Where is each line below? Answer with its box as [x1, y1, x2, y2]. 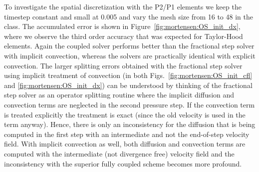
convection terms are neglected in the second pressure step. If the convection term [4, 99, 255, 109]
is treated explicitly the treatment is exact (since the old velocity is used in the [4, 109, 246, 119]
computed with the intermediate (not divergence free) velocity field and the [4, 148, 235, 158]
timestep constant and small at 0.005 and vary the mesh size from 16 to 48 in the [4, 11, 253, 21]
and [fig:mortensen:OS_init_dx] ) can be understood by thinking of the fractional [4, 79, 253, 90]
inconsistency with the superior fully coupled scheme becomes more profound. [4, 158, 242, 168]
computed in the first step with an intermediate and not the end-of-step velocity [4, 128, 250, 139]
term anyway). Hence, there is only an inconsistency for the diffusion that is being [4, 119, 256, 129]
